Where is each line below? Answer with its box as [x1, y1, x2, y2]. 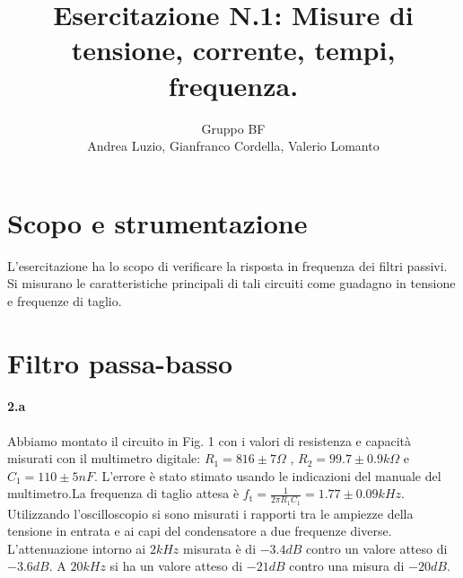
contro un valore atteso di [306, 539, 448, 557]
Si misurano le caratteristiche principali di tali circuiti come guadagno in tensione [7, 274, 456, 293]
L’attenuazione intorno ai [7, 539, 146, 557]
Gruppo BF [201, 118, 266, 137]
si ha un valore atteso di [109, 556, 243, 575]
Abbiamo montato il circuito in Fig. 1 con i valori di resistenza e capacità [7, 431, 412, 450]
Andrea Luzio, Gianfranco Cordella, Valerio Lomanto [87, 136, 380, 155]
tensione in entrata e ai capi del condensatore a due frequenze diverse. [7, 521, 392, 540]
